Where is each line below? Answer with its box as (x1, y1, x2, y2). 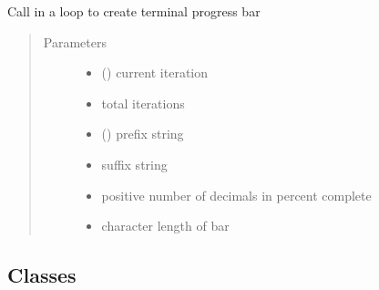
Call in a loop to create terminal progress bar (7, 2, 261, 20)
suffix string (101, 154, 168, 173)
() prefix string (101, 124, 184, 143)
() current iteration (101, 63, 209, 82)
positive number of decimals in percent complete (101, 185, 372, 204)
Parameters (43, 32, 107, 51)
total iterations (101, 93, 185, 112)
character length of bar (101, 216, 230, 235)
